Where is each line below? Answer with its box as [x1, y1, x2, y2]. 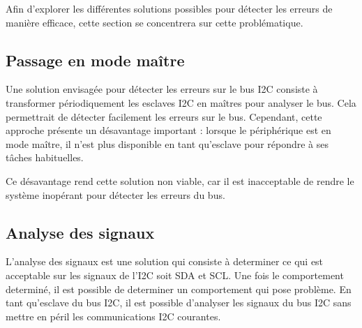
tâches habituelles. [6, 150, 84, 165]
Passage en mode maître [6, 49, 185, 70]
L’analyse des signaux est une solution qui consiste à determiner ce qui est [6, 254, 324, 269]
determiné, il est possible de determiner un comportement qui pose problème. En [6, 281, 352, 296]
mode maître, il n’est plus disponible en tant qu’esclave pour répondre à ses [6, 136, 329, 151]
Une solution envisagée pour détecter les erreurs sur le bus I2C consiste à [6, 82, 318, 96]
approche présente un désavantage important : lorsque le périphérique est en [6, 123, 331, 137]
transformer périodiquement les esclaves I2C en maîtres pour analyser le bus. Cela [6, 95, 356, 110]
